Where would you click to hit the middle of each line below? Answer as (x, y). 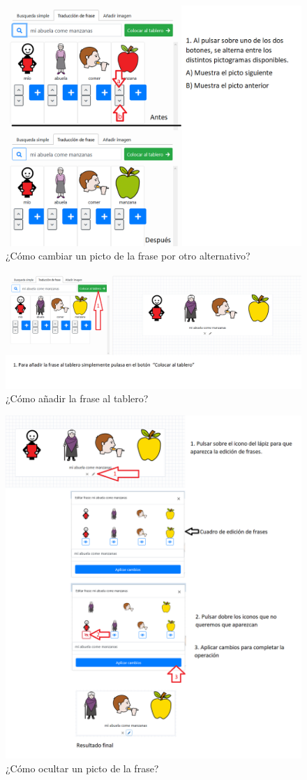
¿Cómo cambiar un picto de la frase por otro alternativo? (128, 256)
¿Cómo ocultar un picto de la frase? (82, 768)
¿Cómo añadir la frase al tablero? (77, 398)
